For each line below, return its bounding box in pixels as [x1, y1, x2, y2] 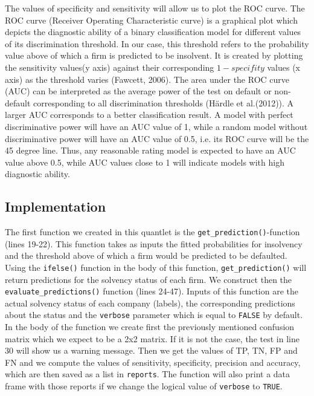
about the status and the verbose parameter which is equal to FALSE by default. [5, 308, 303, 321]
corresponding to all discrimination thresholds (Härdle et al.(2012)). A [33, 96, 294, 109]
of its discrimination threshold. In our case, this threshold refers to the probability [5, 37, 309, 50]
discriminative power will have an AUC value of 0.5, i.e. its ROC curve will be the [5, 132, 309, 144]
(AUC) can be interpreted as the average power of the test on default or [5, 85, 272, 97]
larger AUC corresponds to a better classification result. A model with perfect [5, 108, 293, 121]
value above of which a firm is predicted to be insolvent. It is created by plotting [5, 49, 303, 62]
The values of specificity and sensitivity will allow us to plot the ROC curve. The [5, 2, 305, 14]
